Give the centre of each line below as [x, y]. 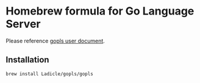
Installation [27, 60]
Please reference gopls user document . [55, 41]
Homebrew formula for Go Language [100, 11]
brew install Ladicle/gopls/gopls [50, 74]
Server [23, 24]
